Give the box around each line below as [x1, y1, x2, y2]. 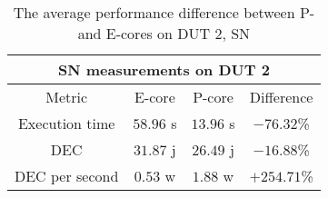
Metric [45, 86, 88, 107]
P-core [193, 86, 234, 107]
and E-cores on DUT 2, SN [77, 23, 251, 44]
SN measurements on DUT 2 [57, 59, 270, 80]
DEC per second [15, 165, 119, 186]
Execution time [17, 113, 115, 134]
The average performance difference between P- [13, 2, 315, 23]
